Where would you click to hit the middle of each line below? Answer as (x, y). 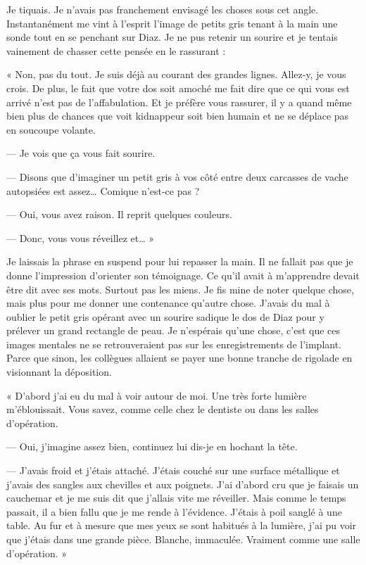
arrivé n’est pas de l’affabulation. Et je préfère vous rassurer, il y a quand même (179, 102)
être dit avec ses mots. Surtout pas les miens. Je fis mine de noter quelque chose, (180, 289)
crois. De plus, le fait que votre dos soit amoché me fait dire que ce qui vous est (178, 88)
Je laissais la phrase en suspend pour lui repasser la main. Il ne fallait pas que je (180, 261)
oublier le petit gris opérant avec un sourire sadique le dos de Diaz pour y (165, 316)
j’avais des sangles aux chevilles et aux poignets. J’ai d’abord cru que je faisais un (183, 484)
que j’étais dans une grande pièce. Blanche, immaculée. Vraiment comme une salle (183, 539)
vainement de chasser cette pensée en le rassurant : (116, 50)
